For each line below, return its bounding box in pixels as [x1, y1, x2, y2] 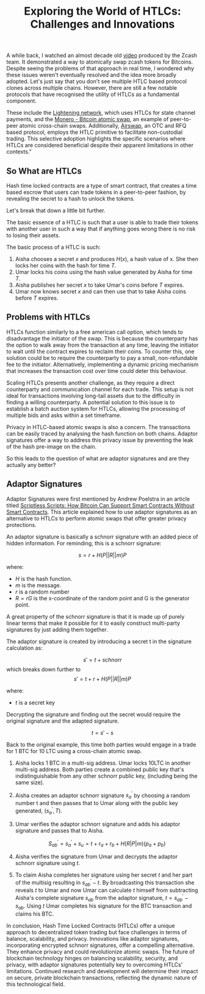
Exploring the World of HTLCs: [24, 4, 181, 18]
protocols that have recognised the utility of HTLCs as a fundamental [6, 90, 180, 98]
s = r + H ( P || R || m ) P [78, 551, 127, 559]
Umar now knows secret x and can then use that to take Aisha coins [15, 288, 186, 295]
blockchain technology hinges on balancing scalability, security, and [6, 954, 178, 962]
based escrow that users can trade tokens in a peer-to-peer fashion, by [6, 188, 186, 196]
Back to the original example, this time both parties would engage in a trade [6, 741, 196, 748]
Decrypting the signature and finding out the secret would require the [6, 710, 181, 718]
